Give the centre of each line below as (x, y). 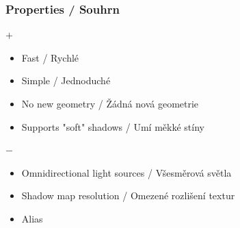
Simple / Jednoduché (66, 80)
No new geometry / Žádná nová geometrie (110, 103)
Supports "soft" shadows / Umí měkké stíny (113, 126)
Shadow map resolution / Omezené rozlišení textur (128, 195)
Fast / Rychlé (50, 57)
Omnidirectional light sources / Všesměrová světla (126, 172)
